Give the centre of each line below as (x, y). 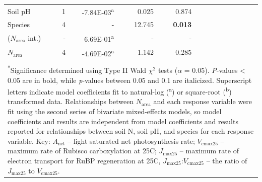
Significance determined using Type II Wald (78, 70)
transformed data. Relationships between (71, 101)
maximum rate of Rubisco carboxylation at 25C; (82, 151)
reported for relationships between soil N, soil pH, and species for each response (131, 131)
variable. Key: (29, 141)
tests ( (168, 70)
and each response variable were (203, 101)
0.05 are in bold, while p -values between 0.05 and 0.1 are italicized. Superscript (130, 80)
